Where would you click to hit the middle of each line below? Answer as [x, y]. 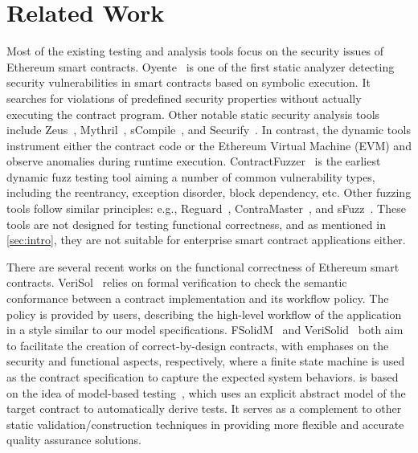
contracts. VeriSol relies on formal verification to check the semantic [177, 282]
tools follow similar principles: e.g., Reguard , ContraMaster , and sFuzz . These [206, 208]
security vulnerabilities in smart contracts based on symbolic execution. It [189, 82]
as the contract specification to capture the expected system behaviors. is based [203, 377]
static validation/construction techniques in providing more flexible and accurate [205, 424]
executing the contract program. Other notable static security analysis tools [193, 114]
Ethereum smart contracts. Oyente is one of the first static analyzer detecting [201, 66]
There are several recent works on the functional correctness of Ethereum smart [203, 266]
